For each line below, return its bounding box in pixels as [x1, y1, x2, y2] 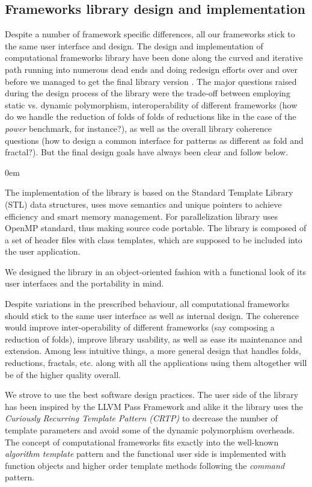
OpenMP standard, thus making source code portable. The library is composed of [5, 222, 307, 234]
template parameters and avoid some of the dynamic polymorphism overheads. [5, 424, 295, 436]
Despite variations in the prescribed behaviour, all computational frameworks [5, 297, 290, 310]
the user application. [5, 245, 81, 258]
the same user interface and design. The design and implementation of [5, 39, 263, 52]
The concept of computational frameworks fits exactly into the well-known [5, 435, 279, 448]
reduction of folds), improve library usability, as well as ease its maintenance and [5, 332, 302, 345]
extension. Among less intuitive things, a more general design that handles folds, [5, 344, 301, 357]
